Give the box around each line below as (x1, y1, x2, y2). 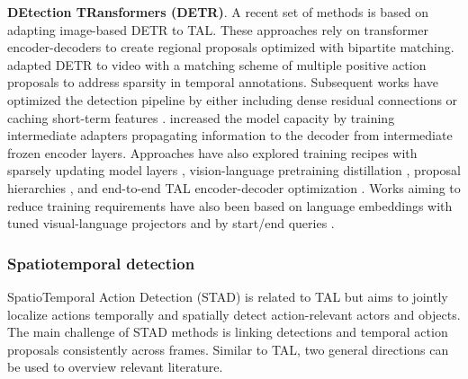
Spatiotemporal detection (7, 251, 195, 274)
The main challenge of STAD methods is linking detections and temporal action (7, 322, 448, 341)
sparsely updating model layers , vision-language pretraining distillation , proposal (7, 161, 461, 180)
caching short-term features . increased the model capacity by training (7, 108, 395, 127)
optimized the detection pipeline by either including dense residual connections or (7, 90, 458, 109)
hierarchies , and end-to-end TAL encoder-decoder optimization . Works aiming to (7, 178, 461, 197)
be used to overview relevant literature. (7, 357, 223, 376)
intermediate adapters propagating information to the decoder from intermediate (7, 126, 453, 145)
